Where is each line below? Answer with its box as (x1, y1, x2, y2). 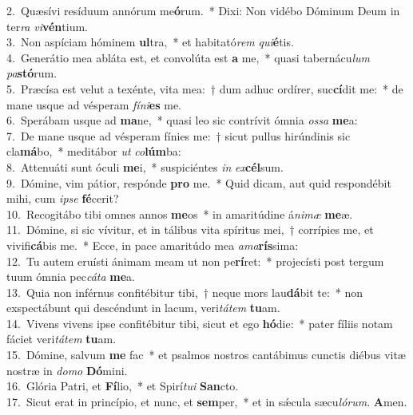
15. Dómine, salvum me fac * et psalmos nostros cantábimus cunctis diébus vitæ (6, 346, 406, 363)
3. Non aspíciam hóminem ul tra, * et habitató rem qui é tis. (6, 34, 294, 50)
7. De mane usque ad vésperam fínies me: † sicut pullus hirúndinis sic (6, 127, 351, 144)
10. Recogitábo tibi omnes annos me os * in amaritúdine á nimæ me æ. (6, 205, 353, 222)
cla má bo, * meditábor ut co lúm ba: (6, 143, 181, 160)
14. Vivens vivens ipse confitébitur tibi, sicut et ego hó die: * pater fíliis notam (6, 314, 393, 331)
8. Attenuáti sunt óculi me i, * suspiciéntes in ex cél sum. (6, 158, 284, 175)
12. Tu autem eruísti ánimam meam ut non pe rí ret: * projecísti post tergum (6, 252, 384, 269)
